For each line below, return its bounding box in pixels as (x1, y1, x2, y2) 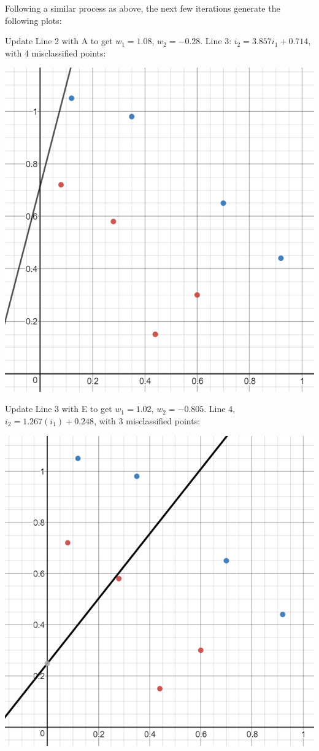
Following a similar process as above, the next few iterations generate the (5, 2, 280, 14)
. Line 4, (204, 402, 236, 415)
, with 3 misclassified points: (94, 414, 201, 427)
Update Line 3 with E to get (5, 402, 112, 415)
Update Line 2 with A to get (5, 34, 113, 47)
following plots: (5, 14, 62, 26)
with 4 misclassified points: (5, 46, 106, 59)
